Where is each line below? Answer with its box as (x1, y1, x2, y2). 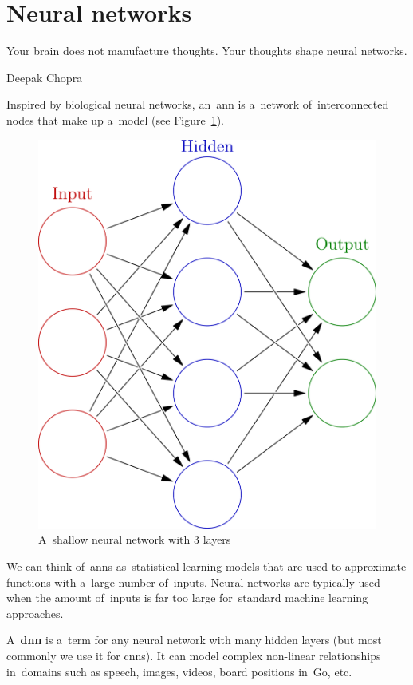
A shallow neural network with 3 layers (38, 531, 231, 548)
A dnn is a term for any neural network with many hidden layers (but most (6, 632, 382, 648)
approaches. (6, 604, 64, 621)
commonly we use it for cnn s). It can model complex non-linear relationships (6, 647, 381, 663)
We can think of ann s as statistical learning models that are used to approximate (6, 557, 407, 574)
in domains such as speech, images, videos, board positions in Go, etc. (6, 663, 352, 679)
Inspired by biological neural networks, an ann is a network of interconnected (6, 96, 389, 113)
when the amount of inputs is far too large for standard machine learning (6, 589, 368, 606)
